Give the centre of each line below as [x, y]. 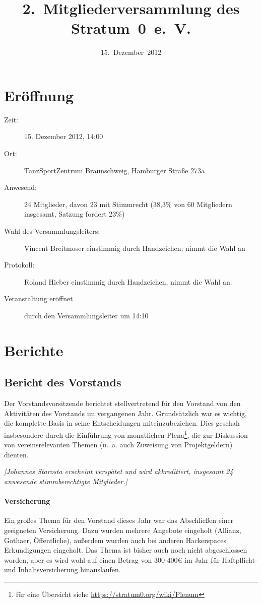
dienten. [16, 454]
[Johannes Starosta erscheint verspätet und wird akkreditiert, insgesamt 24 [119, 471]
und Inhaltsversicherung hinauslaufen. [62, 569]
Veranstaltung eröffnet [39, 298]
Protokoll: [19, 265]
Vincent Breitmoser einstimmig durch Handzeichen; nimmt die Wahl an [135, 248]
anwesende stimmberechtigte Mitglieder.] [66, 481]
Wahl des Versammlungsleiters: [52, 231]
